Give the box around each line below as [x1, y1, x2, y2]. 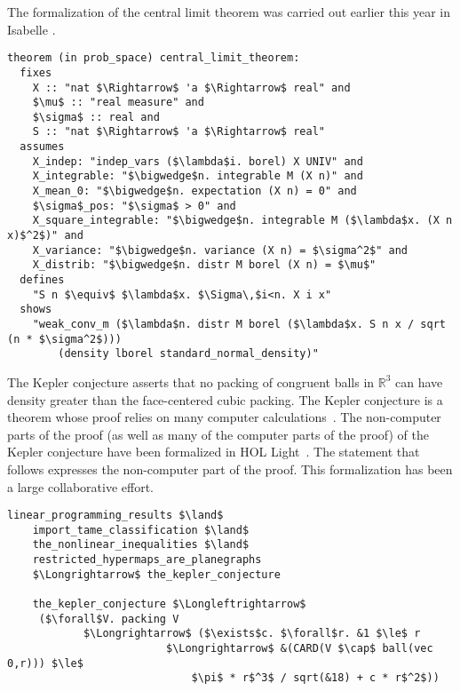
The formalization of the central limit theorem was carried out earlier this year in [7, 3, 450, 20]
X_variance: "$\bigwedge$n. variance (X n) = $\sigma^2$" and [32, 243, 408, 257]
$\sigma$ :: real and [32, 110, 160, 123]
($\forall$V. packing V [38, 612, 179, 625]
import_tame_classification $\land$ [32, 523, 250, 536]
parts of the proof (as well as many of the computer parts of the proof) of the [7, 425, 429, 443]
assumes [20, 140, 65, 154]
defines [20, 274, 65, 287]
